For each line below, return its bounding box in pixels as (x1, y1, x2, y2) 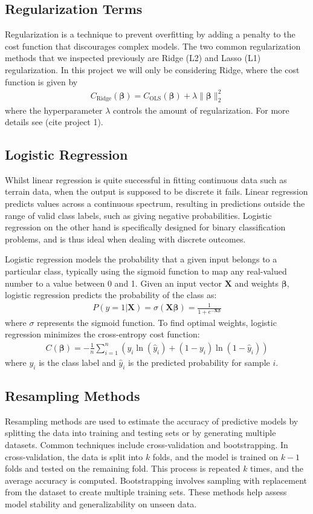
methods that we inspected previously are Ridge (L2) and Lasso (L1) (5, 51, 261, 64)
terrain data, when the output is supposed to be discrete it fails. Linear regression (5, 185, 308, 198)
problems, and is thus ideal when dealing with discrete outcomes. (5, 232, 246, 245)
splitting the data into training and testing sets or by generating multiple (5, 426, 276, 439)
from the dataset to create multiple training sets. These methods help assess (5, 486, 287, 498)
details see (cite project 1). (5, 115, 103, 128)
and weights (234, 276, 279, 289)
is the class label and (39, 356, 116, 368)
